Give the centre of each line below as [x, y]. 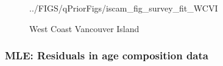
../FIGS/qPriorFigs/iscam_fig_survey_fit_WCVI [124, 8]
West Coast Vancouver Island [84, 28]
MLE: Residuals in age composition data [107, 55]
